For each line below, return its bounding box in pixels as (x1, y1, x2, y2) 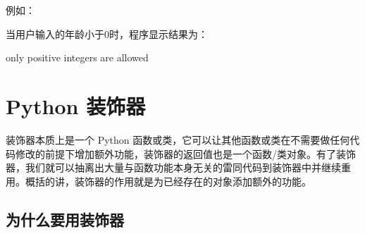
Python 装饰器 (6, 91, 146, 120)
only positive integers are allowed (6, 50, 149, 65)
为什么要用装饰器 (6, 208, 124, 230)
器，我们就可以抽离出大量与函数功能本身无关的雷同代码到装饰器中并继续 (6, 160, 341, 175)
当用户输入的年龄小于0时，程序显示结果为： (6, 26, 208, 41)
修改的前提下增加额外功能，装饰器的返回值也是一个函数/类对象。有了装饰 (15, 146, 356, 161)
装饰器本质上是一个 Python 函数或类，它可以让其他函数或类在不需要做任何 (6, 132, 350, 147)
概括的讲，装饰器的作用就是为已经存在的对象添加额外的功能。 (25, 173, 311, 188)
